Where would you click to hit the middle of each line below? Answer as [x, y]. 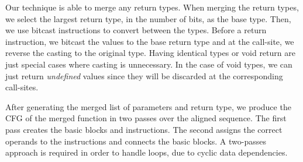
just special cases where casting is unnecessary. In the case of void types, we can [149, 64]
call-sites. [22, 87]
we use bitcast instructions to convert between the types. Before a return [136, 30]
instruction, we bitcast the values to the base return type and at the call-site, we [150, 41]
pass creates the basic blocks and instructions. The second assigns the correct [144, 129]
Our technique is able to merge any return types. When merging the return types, [152, 7]
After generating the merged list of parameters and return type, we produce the [148, 106]
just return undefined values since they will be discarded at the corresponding [144, 75]
